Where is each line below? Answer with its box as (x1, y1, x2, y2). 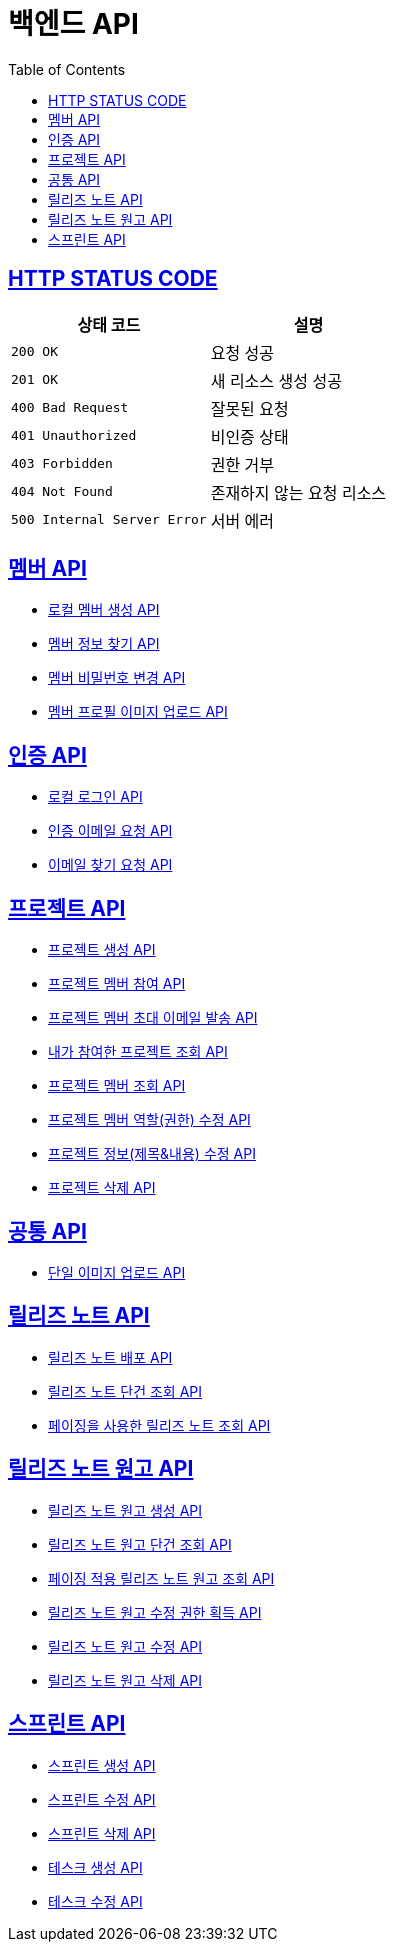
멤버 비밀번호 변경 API (48, 669, 186, 687)
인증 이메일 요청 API (48, 822, 173, 840)
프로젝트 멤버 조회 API (48, 1077, 186, 1095)
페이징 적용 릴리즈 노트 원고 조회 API (48, 1569, 275, 1587)
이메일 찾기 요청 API (48, 856, 173, 874)
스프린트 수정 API (48, 1790, 156, 1808)
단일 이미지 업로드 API (48, 1263, 186, 1281)
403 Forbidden (11, 456, 113, 472)
